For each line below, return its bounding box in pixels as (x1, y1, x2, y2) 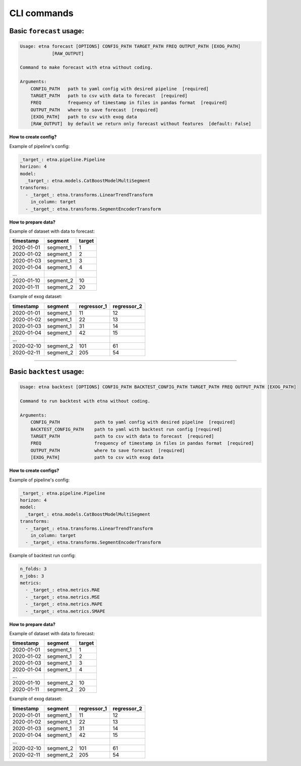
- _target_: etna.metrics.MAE (25, 587, 100, 593)
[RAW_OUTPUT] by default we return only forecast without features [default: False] (30, 121, 252, 127)
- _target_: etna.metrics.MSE (25, 594, 100, 600)
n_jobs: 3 (20, 573, 44, 579)
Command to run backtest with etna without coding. (20, 398, 151, 404)
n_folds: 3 (20, 566, 47, 572)
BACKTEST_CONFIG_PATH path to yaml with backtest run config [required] (30, 426, 222, 432)
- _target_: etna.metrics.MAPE (25, 601, 103, 607)
